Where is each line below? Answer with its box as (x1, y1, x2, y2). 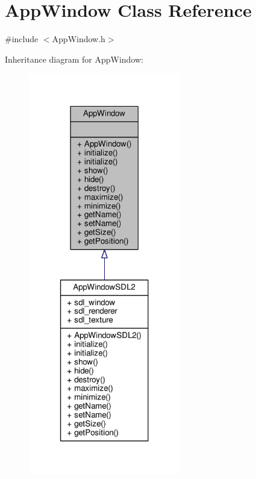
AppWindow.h (52, 33, 105, 45)
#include (5, 33, 39, 45)
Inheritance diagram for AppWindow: (5, 52, 143, 65)
